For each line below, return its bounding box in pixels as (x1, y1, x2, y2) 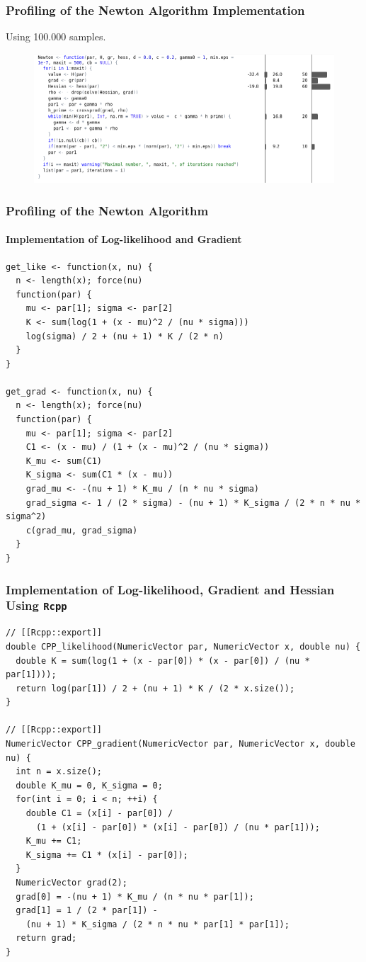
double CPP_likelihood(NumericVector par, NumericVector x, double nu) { (6, 641, 361, 652)
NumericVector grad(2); (16, 878, 127, 888)
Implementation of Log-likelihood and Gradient (6, 232, 242, 247)
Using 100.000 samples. (6, 29, 106, 44)
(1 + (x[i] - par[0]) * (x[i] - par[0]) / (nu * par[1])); (35, 822, 320, 832)
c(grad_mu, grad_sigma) (25, 525, 138, 536)
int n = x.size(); (16, 766, 103, 777)
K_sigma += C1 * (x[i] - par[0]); (25, 849, 188, 860)
